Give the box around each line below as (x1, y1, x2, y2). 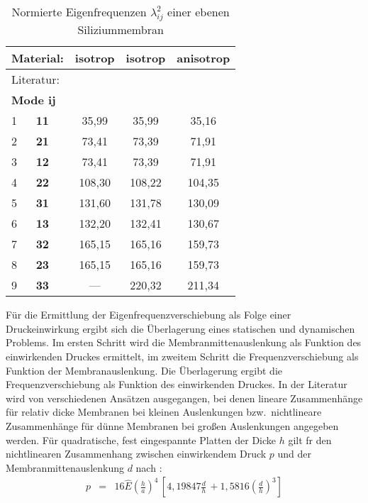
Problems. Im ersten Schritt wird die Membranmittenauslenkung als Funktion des (6, 335, 362, 350)
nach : (135, 460, 162, 475)
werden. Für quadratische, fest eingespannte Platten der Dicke (6, 432, 277, 447)
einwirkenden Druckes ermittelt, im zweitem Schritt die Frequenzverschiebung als (6, 348, 359, 363)
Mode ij (11, 92, 56, 109)
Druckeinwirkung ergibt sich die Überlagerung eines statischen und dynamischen (6, 321, 355, 336)
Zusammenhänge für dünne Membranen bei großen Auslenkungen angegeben (6, 418, 339, 433)
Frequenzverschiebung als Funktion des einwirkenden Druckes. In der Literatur (6, 377, 347, 392)
